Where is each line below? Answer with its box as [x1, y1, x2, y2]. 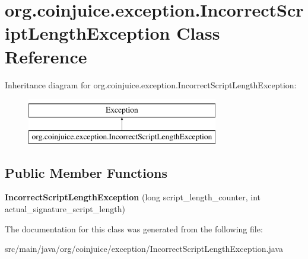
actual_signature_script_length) [5, 203, 125, 215]
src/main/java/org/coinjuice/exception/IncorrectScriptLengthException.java [5, 242, 283, 255]
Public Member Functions [5, 163, 167, 181]
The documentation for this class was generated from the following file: [5, 222, 263, 235]
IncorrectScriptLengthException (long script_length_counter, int [5, 191, 261, 203]
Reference [5, 44, 87, 68]
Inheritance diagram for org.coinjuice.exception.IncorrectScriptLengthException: [5, 78, 297, 91]
